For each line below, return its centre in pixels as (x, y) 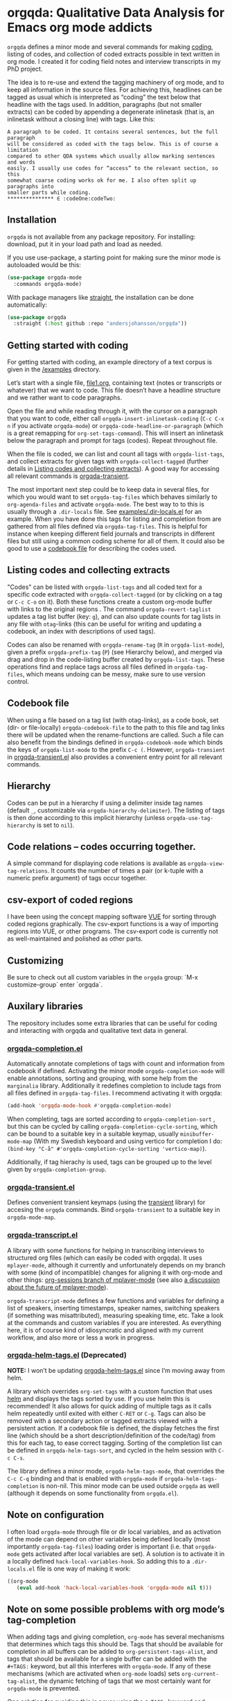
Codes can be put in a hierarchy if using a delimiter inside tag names (105, 803)
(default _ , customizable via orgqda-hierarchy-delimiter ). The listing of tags (116, 810)
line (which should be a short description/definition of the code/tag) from (111, 1435)
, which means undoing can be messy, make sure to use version (114, 674)
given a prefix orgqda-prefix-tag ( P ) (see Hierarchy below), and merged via (115, 652)
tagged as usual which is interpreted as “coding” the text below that (104, 97)
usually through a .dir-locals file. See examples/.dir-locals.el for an (105, 512)
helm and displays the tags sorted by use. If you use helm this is (99, 1399)
